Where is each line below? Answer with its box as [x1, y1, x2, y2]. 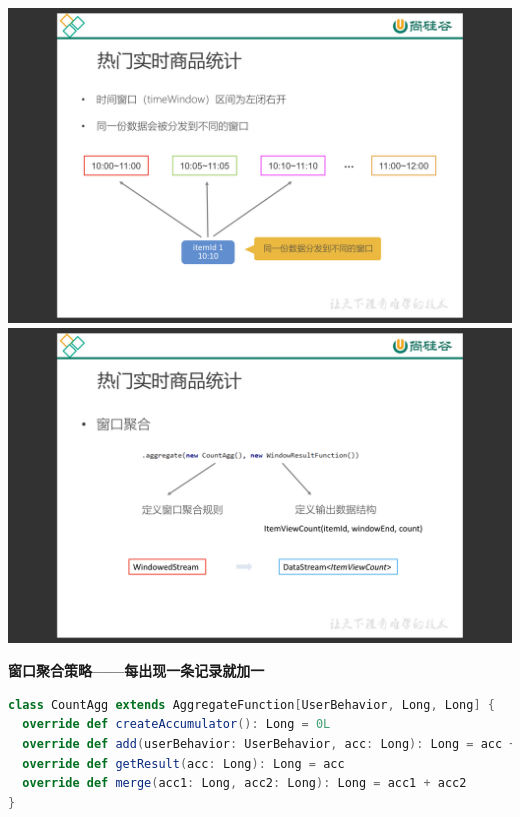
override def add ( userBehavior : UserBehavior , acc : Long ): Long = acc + [22, 736, 517, 751]
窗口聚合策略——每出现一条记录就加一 [8, 660, 265, 681]
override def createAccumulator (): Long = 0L [22, 717, 331, 732]
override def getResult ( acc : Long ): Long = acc [22, 756, 345, 771]
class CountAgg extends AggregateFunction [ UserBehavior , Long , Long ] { [8, 697, 495, 712]
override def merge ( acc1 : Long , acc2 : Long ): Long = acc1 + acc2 [22, 776, 467, 791]
